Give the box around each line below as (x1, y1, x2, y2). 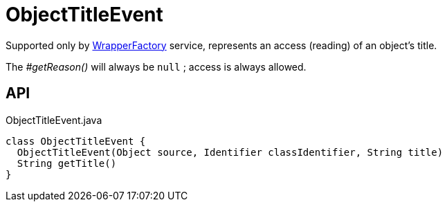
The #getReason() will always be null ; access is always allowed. (6, 60, 307, 73)
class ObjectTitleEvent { (6, 135, 146, 147)
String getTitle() (17, 157, 117, 169)
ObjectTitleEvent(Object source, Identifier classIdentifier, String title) (17, 146, 444, 158)
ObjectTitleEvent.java (6, 114, 102, 126)
